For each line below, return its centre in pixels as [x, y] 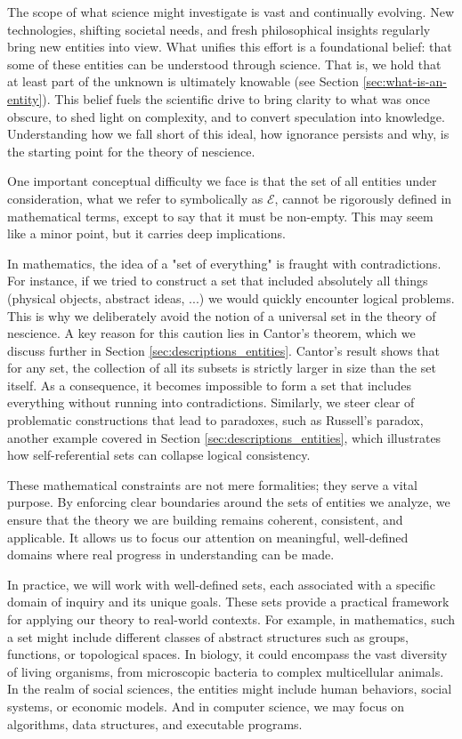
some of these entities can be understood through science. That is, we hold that [224, 64]
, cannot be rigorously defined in [363, 198]
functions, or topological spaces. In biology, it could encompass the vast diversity [227, 654]
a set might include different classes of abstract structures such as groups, [208, 636]
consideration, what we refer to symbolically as [135, 198]
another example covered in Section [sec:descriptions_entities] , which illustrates [224, 437]
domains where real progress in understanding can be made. [171, 554]
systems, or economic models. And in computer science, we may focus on [206, 706]
